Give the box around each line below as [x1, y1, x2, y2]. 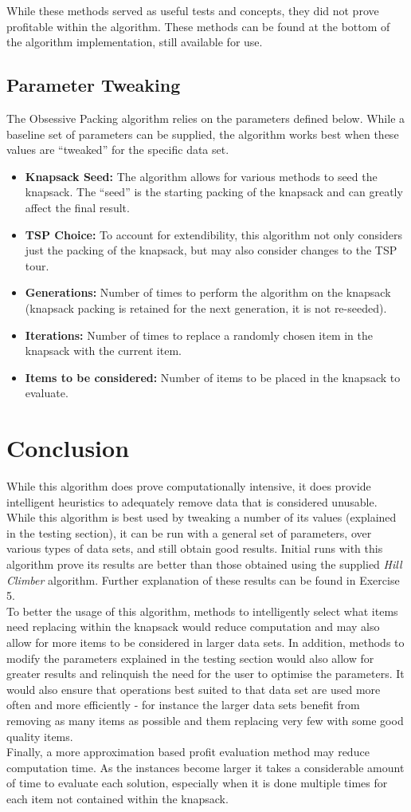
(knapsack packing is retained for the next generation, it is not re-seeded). [25, 299, 387, 316]
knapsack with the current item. [25, 342, 182, 359]
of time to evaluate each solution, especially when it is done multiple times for [6, 775, 388, 791]
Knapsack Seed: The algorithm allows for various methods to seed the [25, 168, 378, 184]
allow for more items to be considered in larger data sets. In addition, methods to [6, 633, 405, 650]
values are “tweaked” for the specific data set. [6, 141, 229, 158]
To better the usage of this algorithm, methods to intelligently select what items [6, 602, 398, 619]
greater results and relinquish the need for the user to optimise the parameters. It [6, 665, 405, 682]
